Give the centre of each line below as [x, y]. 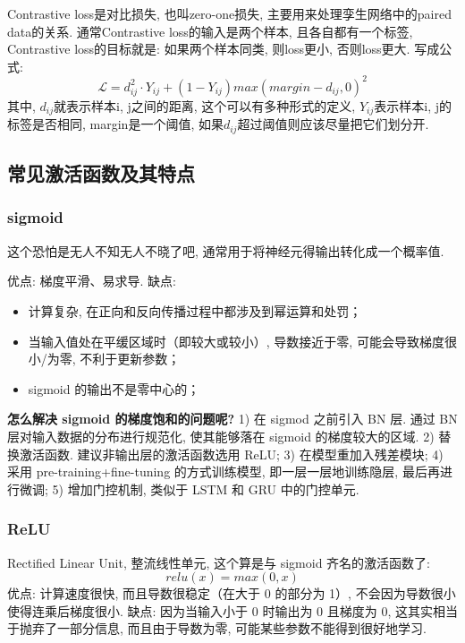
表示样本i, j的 [413, 105]
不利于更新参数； [130, 359]
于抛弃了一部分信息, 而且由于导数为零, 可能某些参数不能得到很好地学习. [217, 628]
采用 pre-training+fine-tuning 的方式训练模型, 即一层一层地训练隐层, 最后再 [224, 472]
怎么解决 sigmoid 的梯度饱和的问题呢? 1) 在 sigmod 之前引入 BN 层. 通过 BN [232, 419]
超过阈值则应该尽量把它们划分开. [333, 124]
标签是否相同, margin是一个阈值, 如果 [115, 124]
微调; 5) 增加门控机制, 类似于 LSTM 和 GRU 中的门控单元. [189, 489]
